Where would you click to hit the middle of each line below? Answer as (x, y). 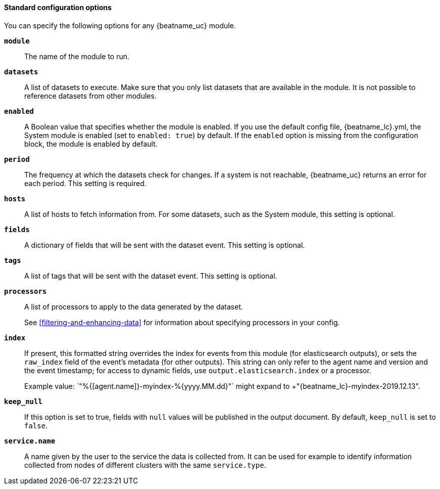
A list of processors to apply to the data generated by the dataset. (134, 306)
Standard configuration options (58, 7)
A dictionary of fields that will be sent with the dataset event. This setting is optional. (165, 245)
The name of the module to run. (77, 56)
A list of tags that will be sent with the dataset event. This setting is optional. (151, 276)
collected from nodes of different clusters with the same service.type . (145, 465)
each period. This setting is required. (85, 183)
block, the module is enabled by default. (91, 144)
